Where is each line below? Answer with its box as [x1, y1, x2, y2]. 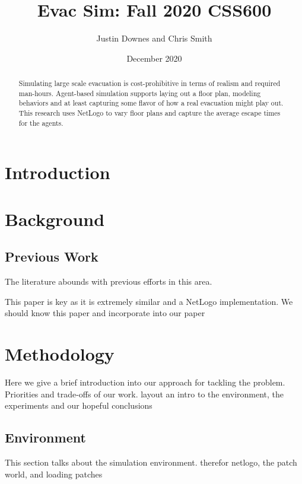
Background [5, 206, 105, 231]
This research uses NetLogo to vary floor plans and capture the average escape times [18, 108, 281, 118]
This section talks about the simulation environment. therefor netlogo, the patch [5, 456, 297, 469]
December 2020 [126, 52, 182, 64]
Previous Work [5, 247, 98, 266]
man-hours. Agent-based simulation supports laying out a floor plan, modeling [18, 88, 261, 98]
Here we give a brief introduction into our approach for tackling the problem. [5, 376, 285, 389]
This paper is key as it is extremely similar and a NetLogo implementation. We [5, 295, 293, 307]
